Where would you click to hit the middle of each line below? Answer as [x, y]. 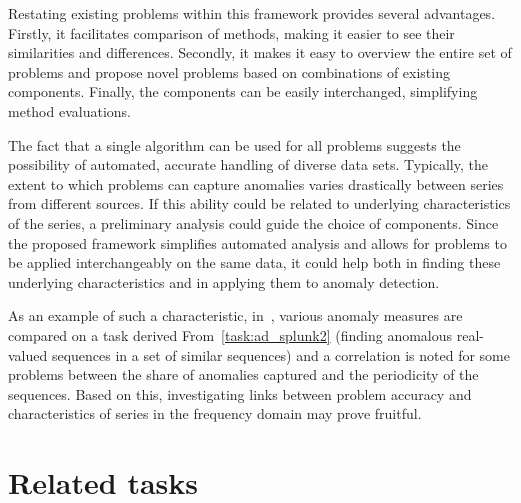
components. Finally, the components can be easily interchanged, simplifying [243, 91]
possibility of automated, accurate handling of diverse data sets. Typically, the [248, 164]
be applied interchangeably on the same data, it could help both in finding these [254, 262]
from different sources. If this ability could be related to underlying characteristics [259, 203]
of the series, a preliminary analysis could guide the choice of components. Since [253, 222]
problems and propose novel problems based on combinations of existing [229, 71]
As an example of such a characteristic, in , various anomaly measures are [235, 315]
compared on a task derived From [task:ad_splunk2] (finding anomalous [230, 334]
